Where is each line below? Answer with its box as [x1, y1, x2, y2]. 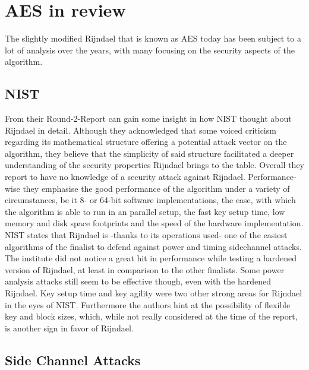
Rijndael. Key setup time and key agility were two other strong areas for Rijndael [5, 287, 302, 299]
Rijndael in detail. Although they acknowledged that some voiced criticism [5, 124, 276, 136]
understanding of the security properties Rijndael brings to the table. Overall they [5, 159, 305, 171]
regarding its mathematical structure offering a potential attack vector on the [5, 135, 287, 148]
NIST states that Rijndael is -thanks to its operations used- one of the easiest [5, 229, 288, 241]
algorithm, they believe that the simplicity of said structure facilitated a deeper [5, 147, 294, 159]
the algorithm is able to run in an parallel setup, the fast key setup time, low [5, 205, 285, 217]
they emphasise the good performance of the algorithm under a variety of [23, 182, 290, 194]
